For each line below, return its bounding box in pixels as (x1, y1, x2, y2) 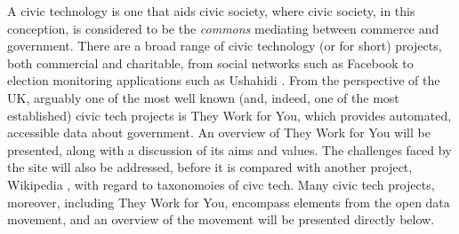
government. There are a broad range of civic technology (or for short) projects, (7, 36, 442, 55)
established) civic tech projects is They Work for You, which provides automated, (7, 105, 452, 124)
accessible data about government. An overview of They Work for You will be (7, 123, 431, 142)
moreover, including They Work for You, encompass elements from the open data (7, 192, 450, 211)
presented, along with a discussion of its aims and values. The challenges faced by (7, 140, 452, 159)
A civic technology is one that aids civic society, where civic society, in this (7, 2, 415, 19)
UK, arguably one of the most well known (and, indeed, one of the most (7, 88, 399, 106)
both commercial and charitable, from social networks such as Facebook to (7, 53, 414, 72)
